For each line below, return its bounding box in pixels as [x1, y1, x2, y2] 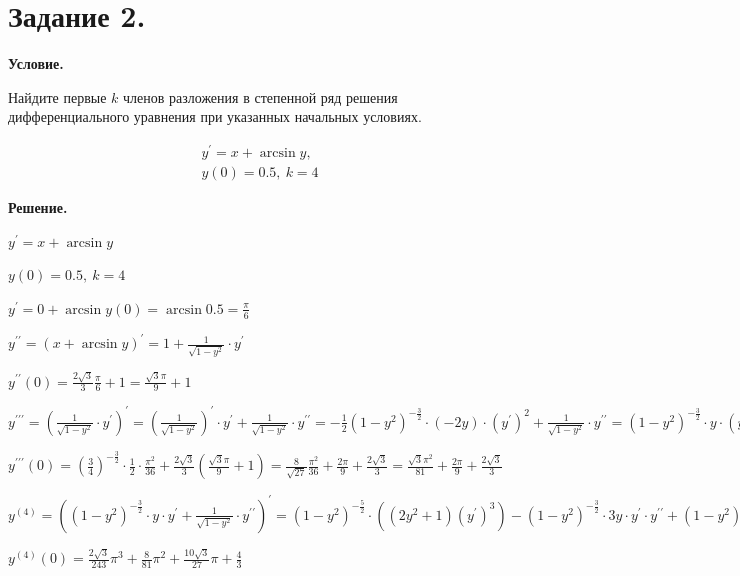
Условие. [8, 53, 64, 74]
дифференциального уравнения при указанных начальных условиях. [8, 106, 422, 127]
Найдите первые [8, 86, 107, 107]
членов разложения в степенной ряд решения [122, 86, 398, 107]
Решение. [8, 197, 68, 218]
